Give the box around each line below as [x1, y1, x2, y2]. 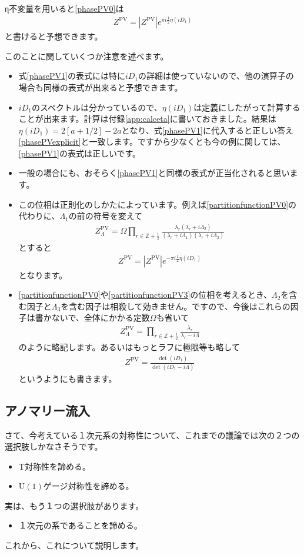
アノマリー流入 [5, 401, 91, 419]
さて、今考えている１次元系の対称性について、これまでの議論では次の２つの [5, 428, 300, 441]
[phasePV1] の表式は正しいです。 [18, 147, 141, 159]
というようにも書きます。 [18, 372, 117, 384]
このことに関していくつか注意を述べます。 [5, 49, 169, 62]
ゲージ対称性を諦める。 [43, 480, 134, 492]
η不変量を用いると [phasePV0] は [5, 2, 124, 14]
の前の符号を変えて [68, 210, 143, 222]
